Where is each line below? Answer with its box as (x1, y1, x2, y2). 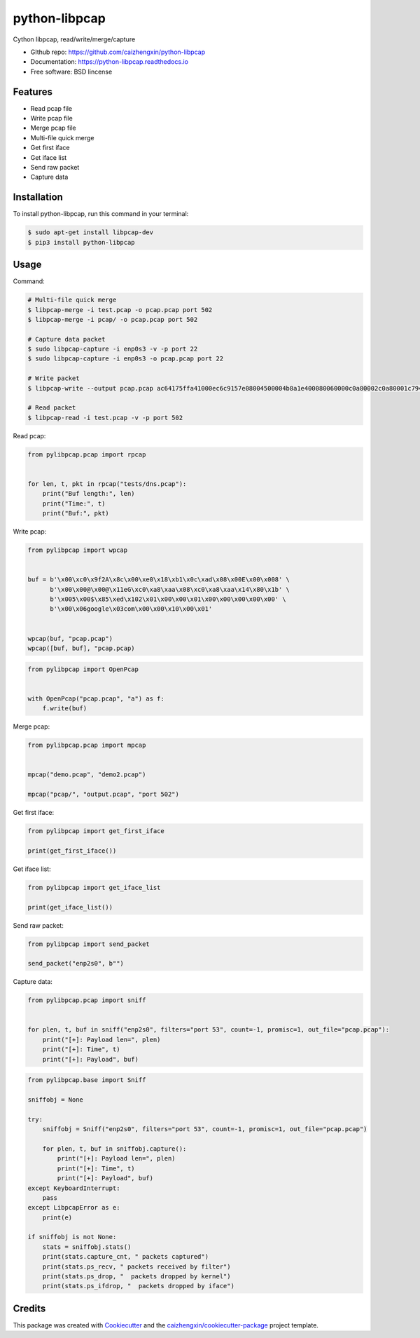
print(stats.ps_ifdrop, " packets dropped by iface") (42, 1282, 234, 1290)
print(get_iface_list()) (27, 903, 113, 911)
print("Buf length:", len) (42, 489, 136, 498)
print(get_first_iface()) (27, 846, 117, 855)
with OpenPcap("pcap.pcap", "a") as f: (27, 694, 164, 703)
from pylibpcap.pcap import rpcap (27, 450, 146, 459)
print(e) (42, 1213, 73, 1222)
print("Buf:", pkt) (42, 509, 110, 518)
